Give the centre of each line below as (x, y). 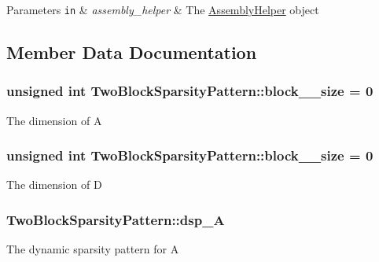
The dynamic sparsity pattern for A (93, 249)
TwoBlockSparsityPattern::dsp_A (116, 219)
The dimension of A (54, 120)
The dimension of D (54, 185)
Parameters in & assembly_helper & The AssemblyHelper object (163, 9)
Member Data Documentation (132, 52)
